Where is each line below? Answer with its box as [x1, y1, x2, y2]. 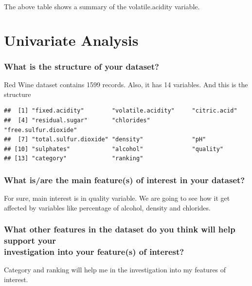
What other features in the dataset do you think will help [4, 223, 235, 235]
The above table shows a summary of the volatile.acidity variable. [4, 1, 200, 11]
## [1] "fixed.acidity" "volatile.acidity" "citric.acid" [4, 107, 237, 114]
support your [4, 234, 56, 247]
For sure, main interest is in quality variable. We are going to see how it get [4, 193, 230, 203]
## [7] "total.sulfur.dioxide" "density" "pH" [4, 136, 206, 143]
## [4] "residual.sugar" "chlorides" [4, 116, 150, 124]
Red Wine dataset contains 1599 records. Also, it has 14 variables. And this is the [4, 79, 248, 90]
